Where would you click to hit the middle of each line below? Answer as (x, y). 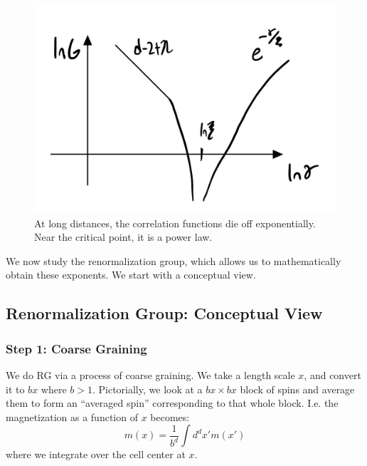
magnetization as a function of (72, 416)
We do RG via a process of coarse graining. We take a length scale (150, 375)
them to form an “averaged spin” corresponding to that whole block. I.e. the (172, 403)
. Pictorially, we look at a (147, 389)
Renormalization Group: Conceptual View (164, 313)
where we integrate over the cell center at (96, 454)
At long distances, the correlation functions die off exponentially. (175, 223)
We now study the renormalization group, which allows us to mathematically (174, 260)
